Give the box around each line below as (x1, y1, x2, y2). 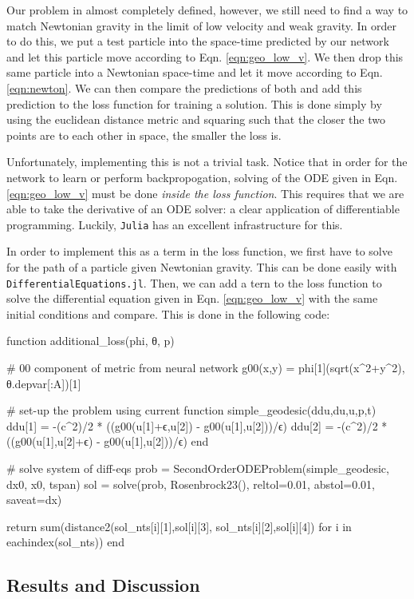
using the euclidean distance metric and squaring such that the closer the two (6, 111, 385, 128)
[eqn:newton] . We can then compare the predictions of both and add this (6, 79, 362, 96)
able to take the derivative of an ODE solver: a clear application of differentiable (6, 200, 400, 217)
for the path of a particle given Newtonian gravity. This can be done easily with (6, 258, 397, 275)
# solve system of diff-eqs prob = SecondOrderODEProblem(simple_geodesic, (6, 459, 389, 476)
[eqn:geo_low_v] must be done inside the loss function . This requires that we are (6, 184, 404, 201)
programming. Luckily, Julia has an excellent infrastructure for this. (6, 216, 343, 232)
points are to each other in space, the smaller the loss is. (6, 126, 282, 143)
